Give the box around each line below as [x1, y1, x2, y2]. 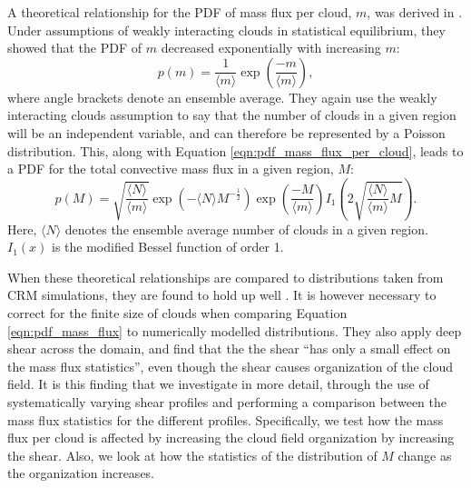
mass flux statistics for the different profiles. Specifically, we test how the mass [7, 410, 444, 429]
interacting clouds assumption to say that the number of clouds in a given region [7, 105, 456, 124]
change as [397, 445, 452, 464]
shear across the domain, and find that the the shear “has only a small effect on [7, 339, 451, 358]
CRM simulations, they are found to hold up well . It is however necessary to [7, 285, 437, 304]
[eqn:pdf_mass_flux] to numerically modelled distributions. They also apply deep [7, 321, 462, 340]
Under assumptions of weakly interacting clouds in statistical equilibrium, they [7, 20, 446, 39]
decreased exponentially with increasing [161, 38, 381, 57]
